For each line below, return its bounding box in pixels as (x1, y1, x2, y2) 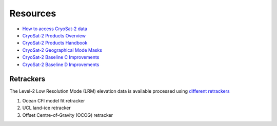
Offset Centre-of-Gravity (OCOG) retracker (22, 112, 113, 118)
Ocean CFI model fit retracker (22, 97, 85, 103)
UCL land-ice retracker (22, 105, 71, 111)
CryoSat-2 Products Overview (22, 32, 86, 38)
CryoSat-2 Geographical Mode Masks (22, 47, 103, 53)
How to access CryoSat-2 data (22, 26, 87, 32)
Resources (9, 8, 56, 19)
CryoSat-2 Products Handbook (22, 40, 88, 46)
